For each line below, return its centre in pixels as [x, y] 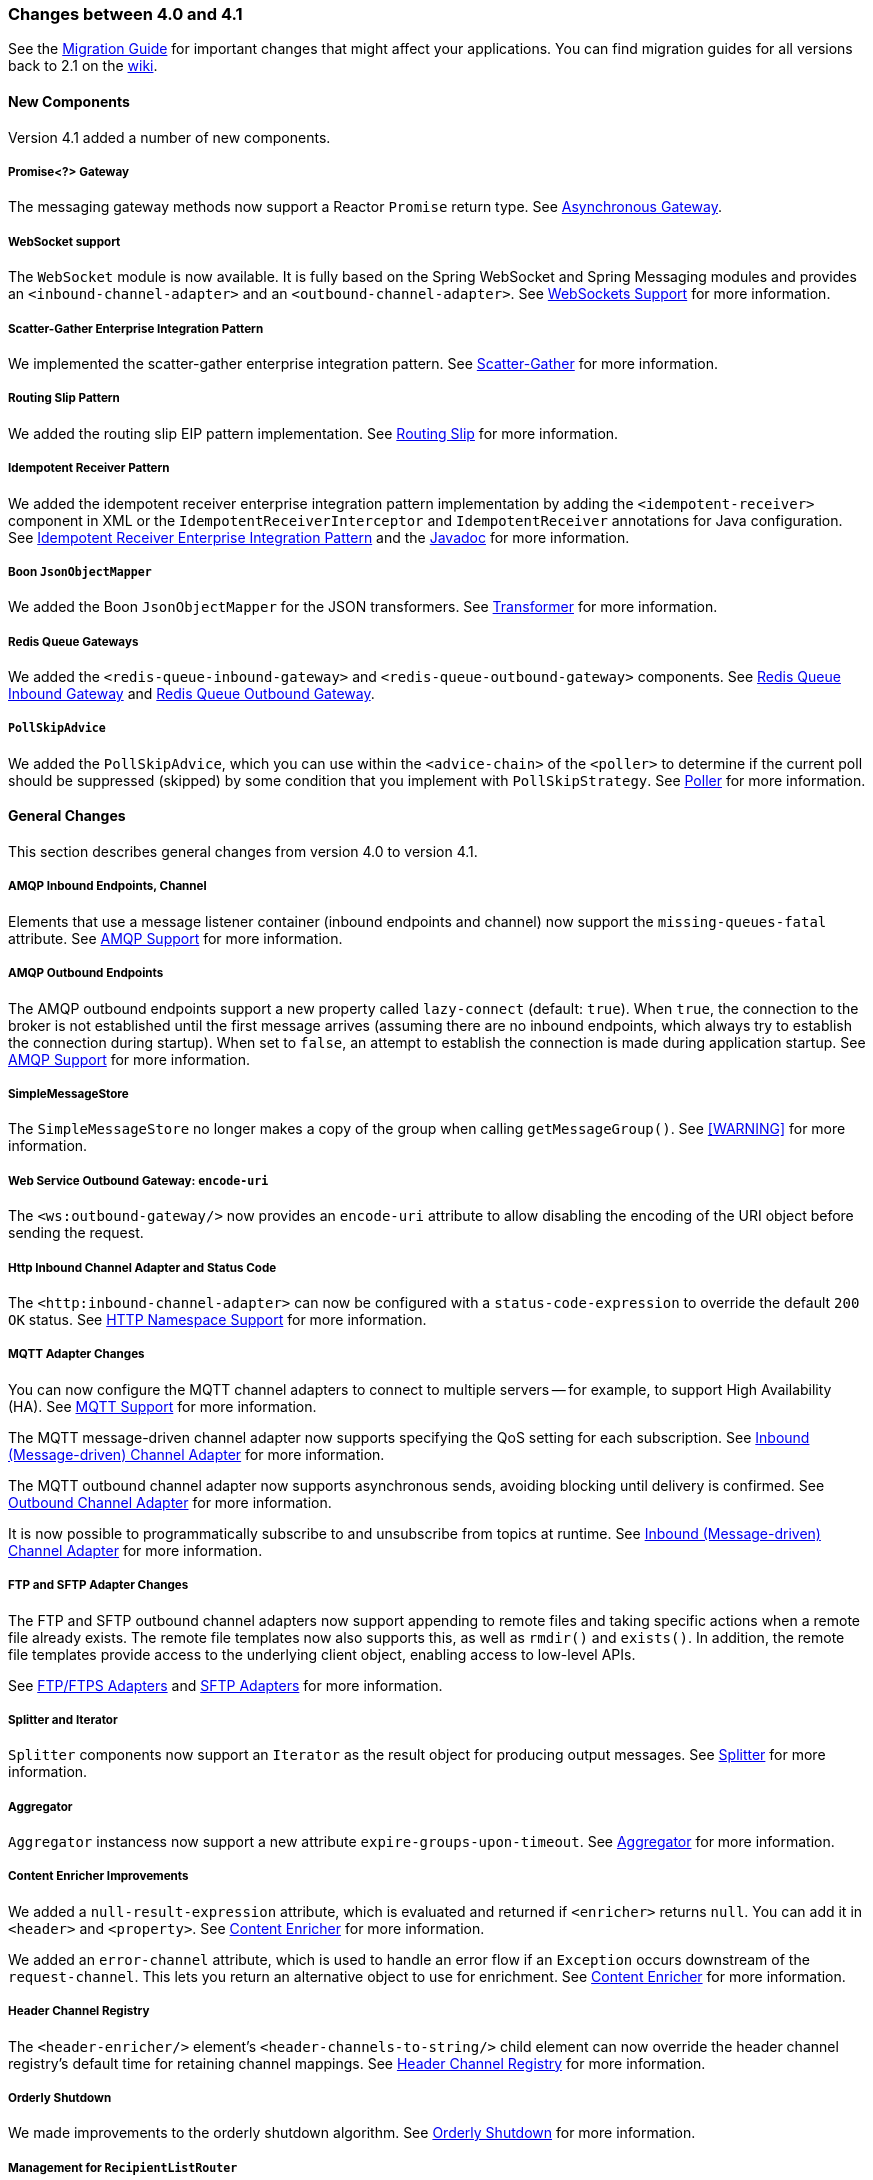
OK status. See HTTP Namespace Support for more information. [217, 1319]
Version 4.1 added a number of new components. [169, 137]
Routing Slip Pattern [64, 398]
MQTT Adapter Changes [76, 1354]
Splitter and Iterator [63, 1719]
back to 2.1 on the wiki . [83, 66]
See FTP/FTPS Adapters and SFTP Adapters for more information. [225, 1685]
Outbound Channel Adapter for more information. [170, 1502]
